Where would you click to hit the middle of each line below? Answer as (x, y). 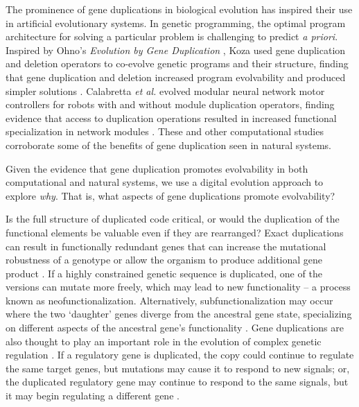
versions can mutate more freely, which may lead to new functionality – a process (178, 287)
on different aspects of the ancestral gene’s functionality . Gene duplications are (175, 328)
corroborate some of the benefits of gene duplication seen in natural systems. (168, 145)
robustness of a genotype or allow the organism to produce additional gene (164, 260)
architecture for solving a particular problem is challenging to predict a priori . (172, 36)
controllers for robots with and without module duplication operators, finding (170, 104)
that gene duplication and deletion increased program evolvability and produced (176, 77)
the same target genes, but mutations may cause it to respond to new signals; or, (178, 368)
